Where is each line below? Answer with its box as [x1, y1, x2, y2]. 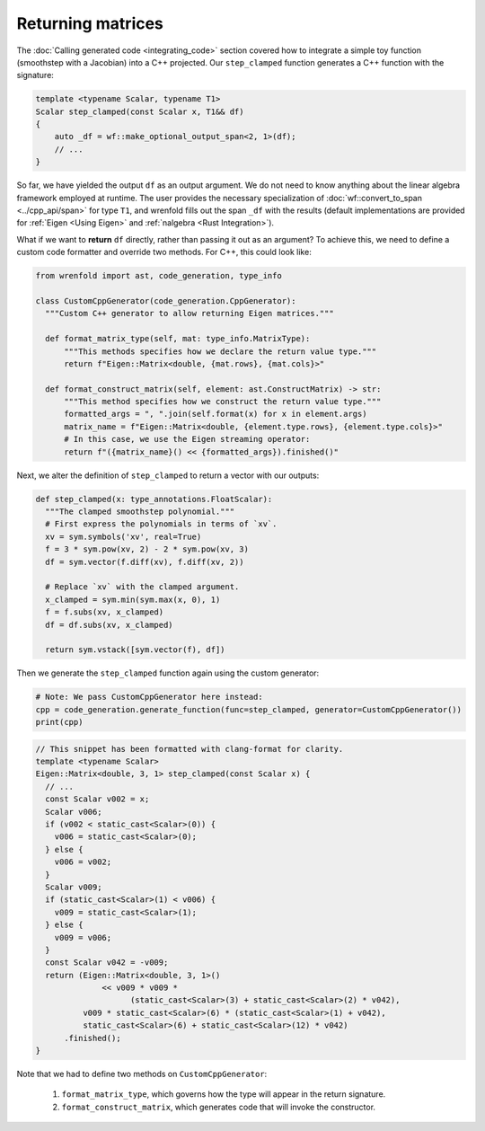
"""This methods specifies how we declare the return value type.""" [64, 346, 377, 357]
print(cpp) [35, 717, 84, 728]
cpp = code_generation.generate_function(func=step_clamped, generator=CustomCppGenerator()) [35, 704, 463, 714]
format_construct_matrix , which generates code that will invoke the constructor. [61, 1101, 376, 1112]
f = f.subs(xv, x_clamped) [45, 607, 164, 617]
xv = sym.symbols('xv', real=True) [45, 531, 202, 542]
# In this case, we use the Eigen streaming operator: [64, 434, 311, 445]
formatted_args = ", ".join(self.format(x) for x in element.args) [64, 409, 367, 420]
